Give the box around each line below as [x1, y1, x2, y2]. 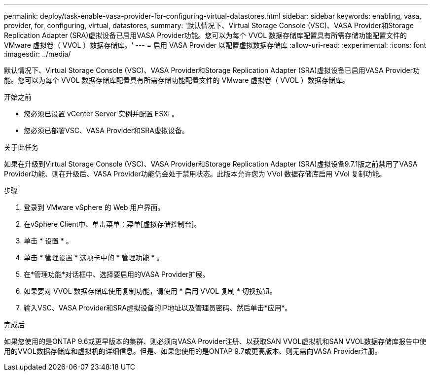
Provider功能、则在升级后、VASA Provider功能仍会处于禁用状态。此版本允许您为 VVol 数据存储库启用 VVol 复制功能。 [4, 170, 386, 178]
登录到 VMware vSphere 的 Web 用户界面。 [24, 203, 165, 211]
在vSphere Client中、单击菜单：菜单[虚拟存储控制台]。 [24, 220, 201, 228]
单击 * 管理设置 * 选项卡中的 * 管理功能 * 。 [24, 253, 164, 262]
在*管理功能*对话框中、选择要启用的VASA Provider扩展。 [24, 270, 210, 278]
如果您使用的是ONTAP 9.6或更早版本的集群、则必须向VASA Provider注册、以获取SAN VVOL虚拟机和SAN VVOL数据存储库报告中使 [4, 337, 427, 345]
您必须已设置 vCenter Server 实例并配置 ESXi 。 [24, 109, 179, 118]
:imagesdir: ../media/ [4, 50, 71, 58]
